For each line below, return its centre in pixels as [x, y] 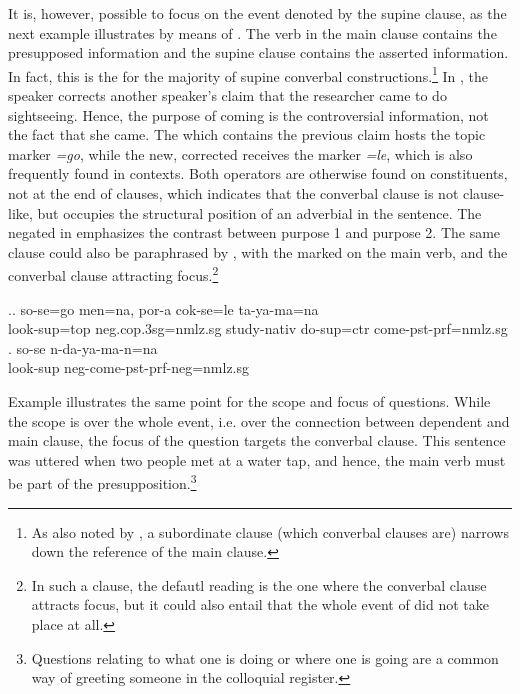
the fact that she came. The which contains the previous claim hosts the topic [247, 134]
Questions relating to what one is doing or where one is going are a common [265, 657]
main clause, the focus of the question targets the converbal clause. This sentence [257, 440]
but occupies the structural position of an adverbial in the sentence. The [259, 212]
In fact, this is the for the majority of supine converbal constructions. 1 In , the [248, 74]
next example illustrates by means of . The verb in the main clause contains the [252, 32]
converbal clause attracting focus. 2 [113, 274]
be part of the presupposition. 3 [102, 482]
